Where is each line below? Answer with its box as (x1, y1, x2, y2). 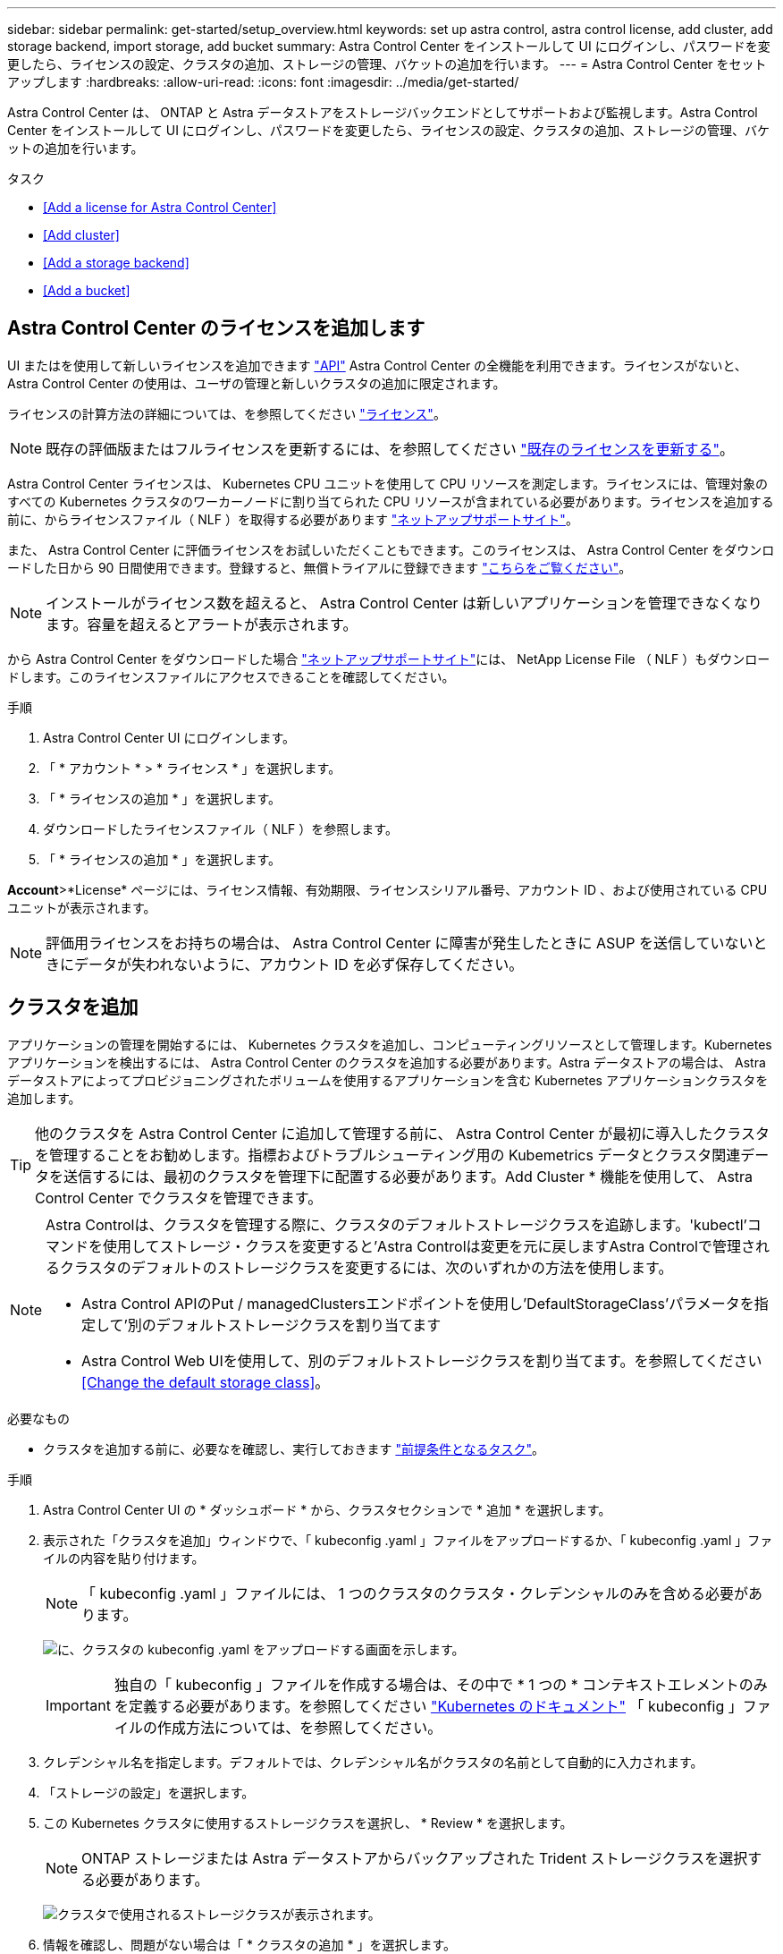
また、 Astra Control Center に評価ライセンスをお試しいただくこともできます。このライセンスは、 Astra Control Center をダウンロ (7, 541, 775, 557)
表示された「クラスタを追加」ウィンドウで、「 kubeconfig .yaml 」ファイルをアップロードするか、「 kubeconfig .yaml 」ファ (43, 1532, 773, 1548)
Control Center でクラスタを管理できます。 (35, 1188, 323, 1207)
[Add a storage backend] (43, 255, 189, 270)
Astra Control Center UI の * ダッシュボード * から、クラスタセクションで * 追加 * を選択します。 (43, 1501, 611, 1517)
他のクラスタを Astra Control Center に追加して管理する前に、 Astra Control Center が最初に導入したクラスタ (35, 1124, 770, 1143)
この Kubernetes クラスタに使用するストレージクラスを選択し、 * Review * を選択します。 (43, 1814, 573, 1831)
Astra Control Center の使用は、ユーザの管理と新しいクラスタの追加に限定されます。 (7, 375, 506, 391)
